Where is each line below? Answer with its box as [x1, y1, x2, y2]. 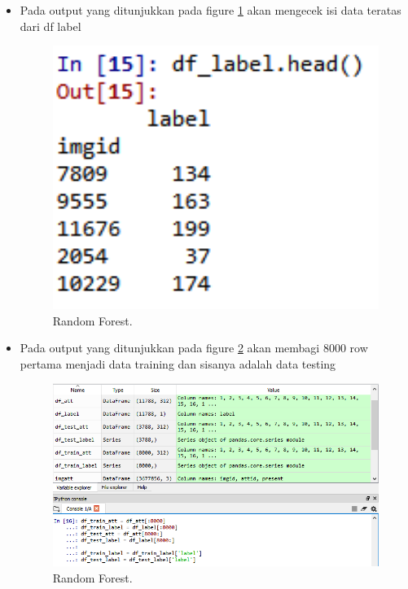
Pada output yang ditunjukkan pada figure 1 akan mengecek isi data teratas [20, 2, 401, 18]
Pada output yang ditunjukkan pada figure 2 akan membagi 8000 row [20, 339, 368, 356]
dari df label [20, 17, 81, 34]
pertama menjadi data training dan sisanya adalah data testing [20, 355, 336, 372]
